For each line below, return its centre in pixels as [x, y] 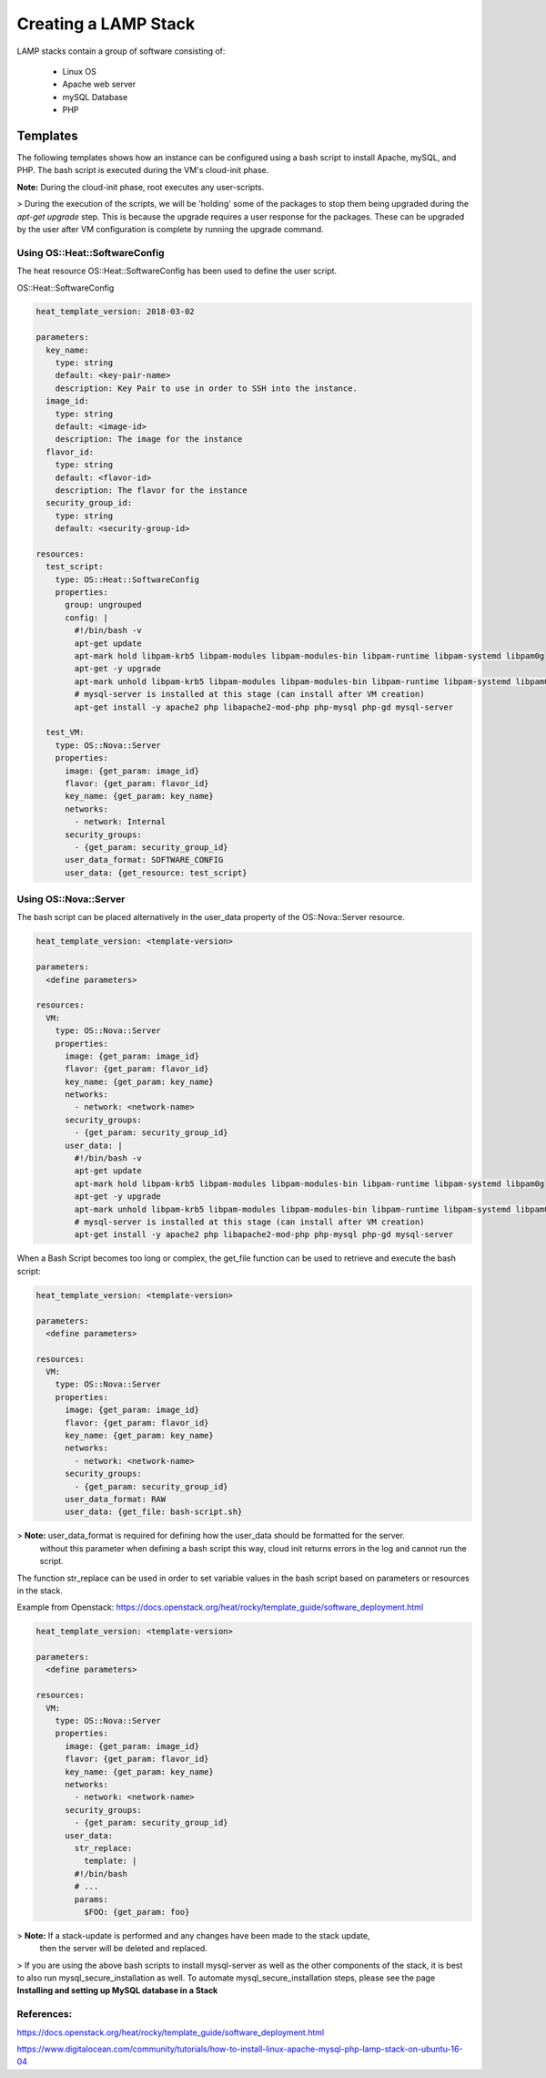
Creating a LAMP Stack [106, 24]
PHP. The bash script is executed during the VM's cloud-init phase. [143, 170]
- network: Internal [120, 822]
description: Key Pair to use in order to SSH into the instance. [207, 388]
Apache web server [99, 84]
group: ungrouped [104, 605]
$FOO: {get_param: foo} [136, 1912]
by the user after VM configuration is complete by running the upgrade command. [170, 229]
